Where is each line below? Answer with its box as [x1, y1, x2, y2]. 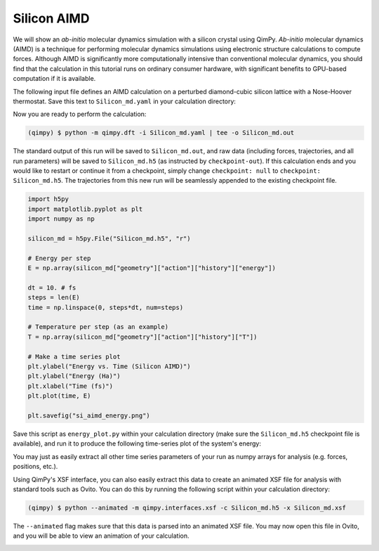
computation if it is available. [13, 74, 96, 83]
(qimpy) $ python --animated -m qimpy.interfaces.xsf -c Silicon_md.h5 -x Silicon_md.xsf [27, 503, 347, 512]
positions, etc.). [13, 462, 58, 471]
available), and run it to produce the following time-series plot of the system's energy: [13, 439, 261, 448]
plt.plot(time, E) [27, 392, 91, 400]
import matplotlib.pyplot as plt [27, 205, 143, 213]
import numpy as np [27, 215, 95, 223]
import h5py [27, 195, 69, 203]
